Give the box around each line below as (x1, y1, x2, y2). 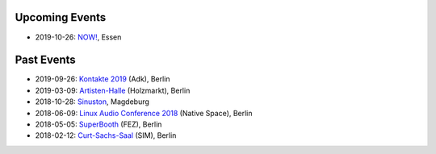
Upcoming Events (15, 10, 107, 24)
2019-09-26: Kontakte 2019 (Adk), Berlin (35, 74, 170, 84)
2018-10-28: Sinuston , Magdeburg (35, 97, 149, 106)
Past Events (15, 53, 76, 67)
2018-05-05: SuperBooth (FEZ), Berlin (35, 119, 162, 129)
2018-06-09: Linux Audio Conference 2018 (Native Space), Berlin (35, 108, 254, 118)
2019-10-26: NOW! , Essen (35, 32, 122, 42)
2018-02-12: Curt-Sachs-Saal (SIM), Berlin (35, 131, 177, 140)
